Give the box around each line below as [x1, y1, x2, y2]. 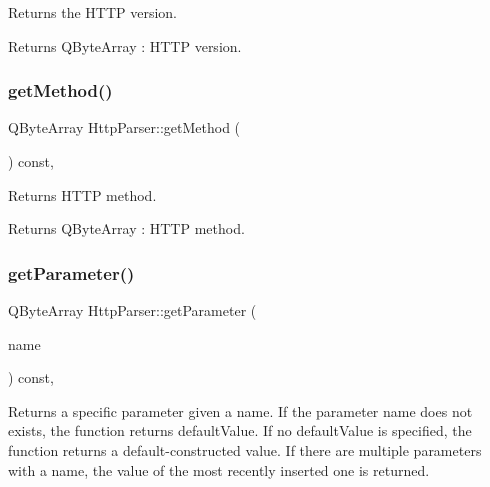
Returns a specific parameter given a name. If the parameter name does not [8, 400, 473, 421]
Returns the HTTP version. [8, 2, 178, 22]
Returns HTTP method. [8, 184, 157, 205]
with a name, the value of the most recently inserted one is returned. [8, 459, 430, 480]
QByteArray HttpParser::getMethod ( [8, 117, 241, 138]
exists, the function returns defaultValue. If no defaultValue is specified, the [8, 420, 472, 441]
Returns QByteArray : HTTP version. [8, 35, 242, 56]
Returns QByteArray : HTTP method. [8, 218, 245, 239]
